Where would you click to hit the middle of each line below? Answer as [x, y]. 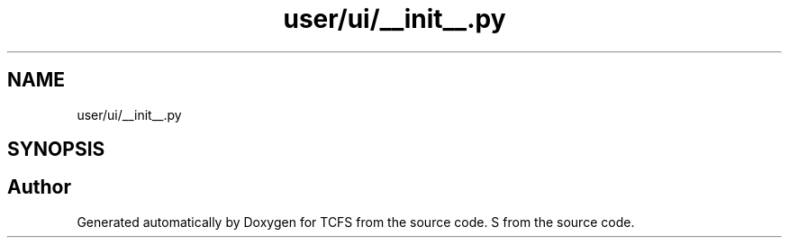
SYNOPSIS [56, 150]
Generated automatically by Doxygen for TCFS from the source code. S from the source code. [356, 222]
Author [39, 187]
